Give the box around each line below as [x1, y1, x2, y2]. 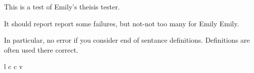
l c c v [4, 61, 23, 72]
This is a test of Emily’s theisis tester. [4, 1, 120, 11]
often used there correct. [4, 44, 79, 55]
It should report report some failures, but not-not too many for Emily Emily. [4, 18, 239, 28]
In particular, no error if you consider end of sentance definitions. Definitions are [4, 35, 250, 45]
